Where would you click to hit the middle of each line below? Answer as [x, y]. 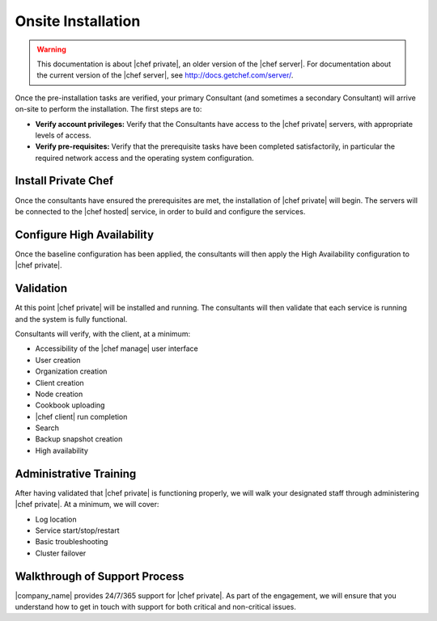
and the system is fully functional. [71, 319]
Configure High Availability [84, 234]
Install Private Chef [64, 181]
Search [47, 428]
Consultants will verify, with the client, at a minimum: [102, 334]
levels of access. [64, 135]
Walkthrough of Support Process [100, 576]
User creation [58, 360]
